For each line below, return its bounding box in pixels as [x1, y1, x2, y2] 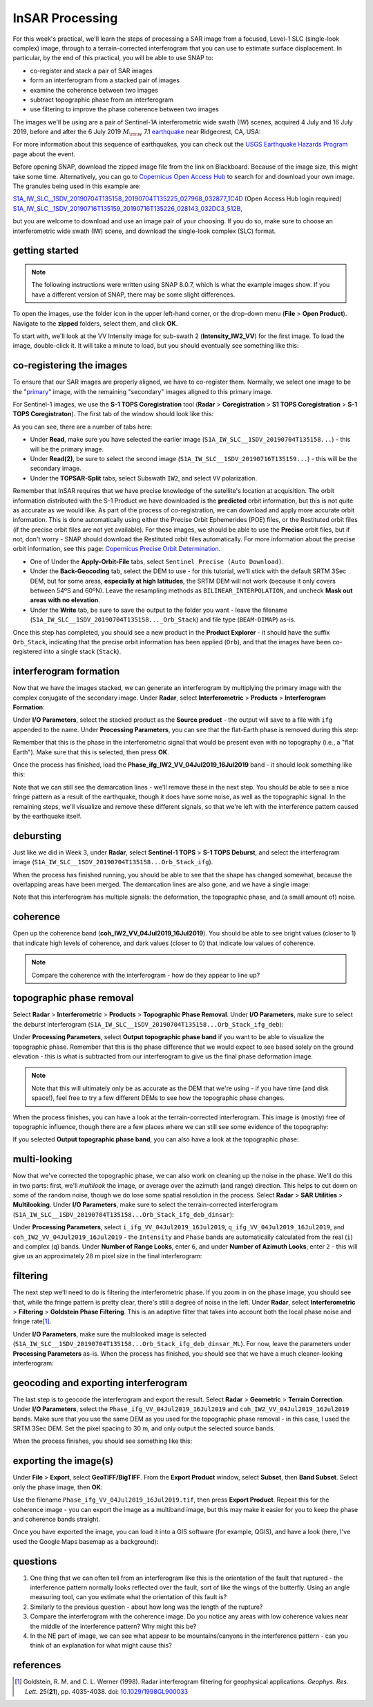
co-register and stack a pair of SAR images [30, 66, 153, 75]
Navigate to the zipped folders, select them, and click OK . [12, 319, 178, 328]
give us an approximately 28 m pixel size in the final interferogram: [12, 1252, 202, 1260]
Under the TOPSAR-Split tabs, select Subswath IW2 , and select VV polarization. [30, 474, 258, 482]
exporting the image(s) [12, 1455, 114, 1467]
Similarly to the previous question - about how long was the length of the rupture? [30, 1603, 263, 1611]
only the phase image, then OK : [12, 1483, 103, 1491]
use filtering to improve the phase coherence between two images [30, 105, 219, 113]
